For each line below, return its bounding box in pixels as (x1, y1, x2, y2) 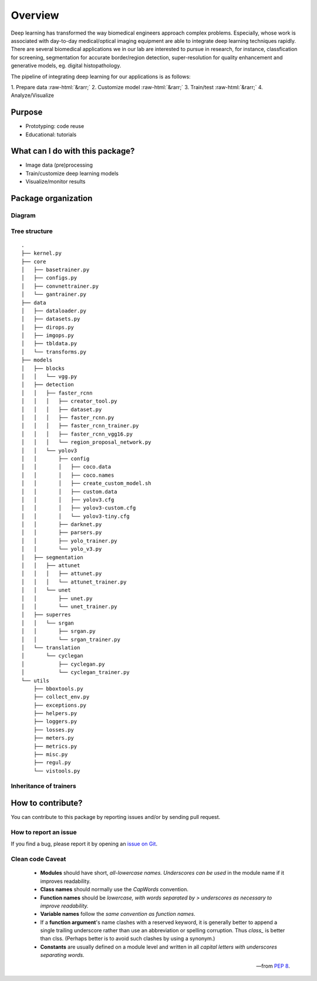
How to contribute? (11, 798, 83, 808)
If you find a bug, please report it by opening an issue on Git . (11, 840, 158, 848)
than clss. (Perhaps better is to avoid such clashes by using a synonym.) (40, 935, 215, 942)
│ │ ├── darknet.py (21, 521, 102, 528)
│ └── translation (21, 644, 80, 651)
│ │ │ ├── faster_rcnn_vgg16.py (21, 430, 133, 437)
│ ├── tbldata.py (21, 341, 77, 347)
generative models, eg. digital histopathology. (11, 62, 122, 69)
